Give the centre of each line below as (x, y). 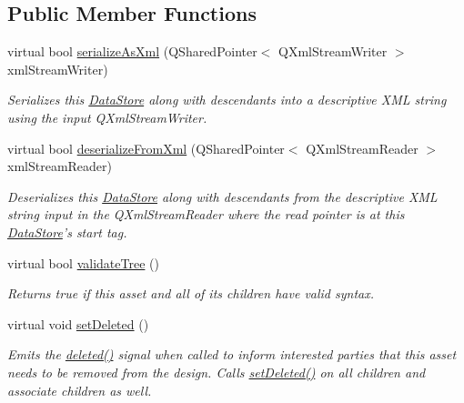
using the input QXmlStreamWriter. (107, 117)
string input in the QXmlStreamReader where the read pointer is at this (206, 214)
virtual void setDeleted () (78, 323)
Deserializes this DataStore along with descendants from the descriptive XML (222, 196)
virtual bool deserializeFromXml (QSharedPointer (146, 148)
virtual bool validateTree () (83, 262)
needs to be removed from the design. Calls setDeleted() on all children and (217, 372)
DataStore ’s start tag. (67, 232)
